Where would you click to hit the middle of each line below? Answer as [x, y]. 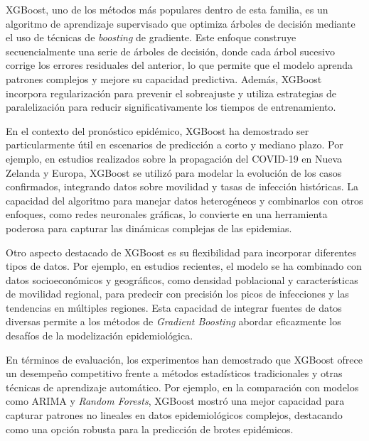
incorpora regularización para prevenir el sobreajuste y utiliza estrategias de [171, 93]
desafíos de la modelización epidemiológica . [100, 336]
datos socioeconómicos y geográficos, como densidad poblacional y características [182, 279]
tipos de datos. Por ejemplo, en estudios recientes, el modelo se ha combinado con [184, 266]
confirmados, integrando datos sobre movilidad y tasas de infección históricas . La [182, 186]
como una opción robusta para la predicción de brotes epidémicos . [150, 429]
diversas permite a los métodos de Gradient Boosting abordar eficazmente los [173, 321]
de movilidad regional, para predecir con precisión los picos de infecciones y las [177, 294]
